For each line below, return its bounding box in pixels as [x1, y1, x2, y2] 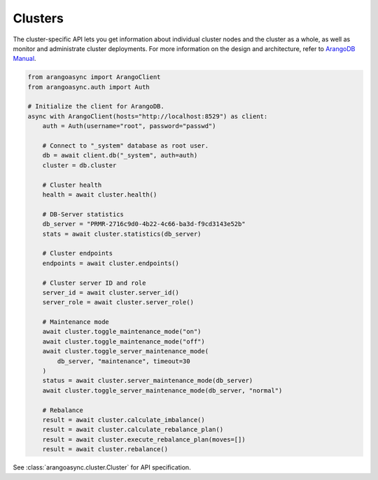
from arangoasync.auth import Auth [27, 83, 150, 91]
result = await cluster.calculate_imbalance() [42, 416, 206, 423]
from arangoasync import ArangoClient [27, 73, 161, 81]
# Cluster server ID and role [42, 278, 146, 287]
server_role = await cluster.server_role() [42, 298, 194, 306]
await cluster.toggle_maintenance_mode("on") [42, 327, 202, 336]
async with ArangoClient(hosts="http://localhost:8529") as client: [27, 112, 268, 120]
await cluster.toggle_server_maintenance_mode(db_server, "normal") [42, 386, 283, 395]
